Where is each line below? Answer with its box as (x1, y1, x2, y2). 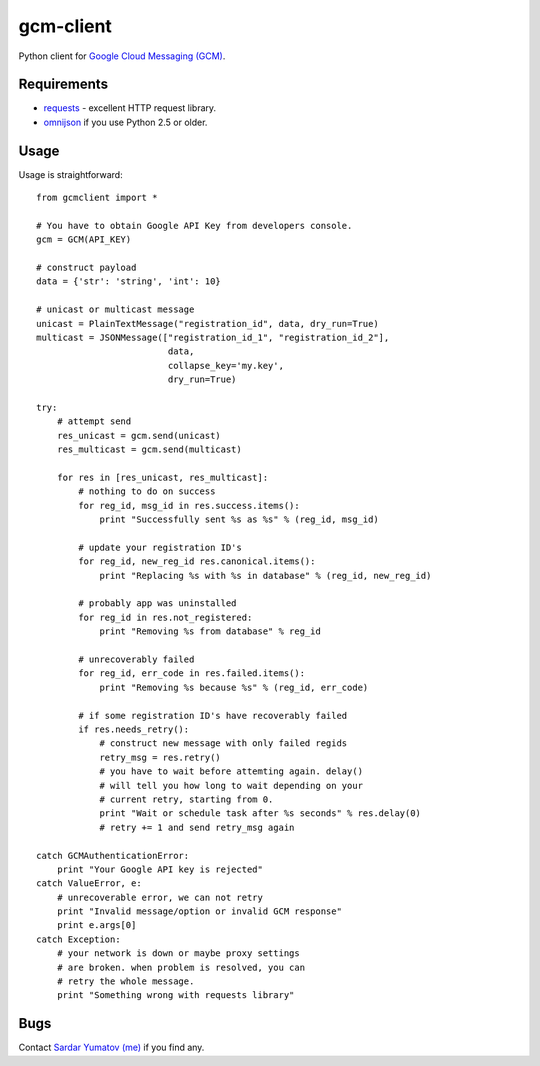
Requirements (18, 76, 109, 93)
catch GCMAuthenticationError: (36, 850, 190, 861)
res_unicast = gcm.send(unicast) (56, 430, 222, 441)
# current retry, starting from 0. (99, 793, 274, 805)
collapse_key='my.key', (167, 360, 285, 371)
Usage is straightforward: (18, 168, 124, 180)
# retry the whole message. (56, 976, 195, 987)
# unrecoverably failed (78, 654, 195, 665)
